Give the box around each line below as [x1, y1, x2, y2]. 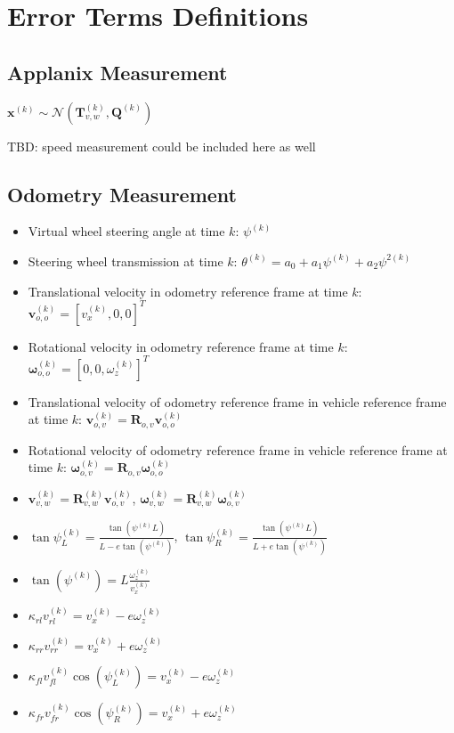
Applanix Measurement [7, 58, 228, 86]
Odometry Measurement [7, 180, 237, 208]
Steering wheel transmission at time [28, 251, 223, 270]
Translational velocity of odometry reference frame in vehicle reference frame [28, 392, 447, 411]
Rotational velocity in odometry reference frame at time [28, 337, 334, 355]
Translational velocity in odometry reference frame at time [28, 281, 348, 300]
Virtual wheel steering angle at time [28, 222, 225, 240]
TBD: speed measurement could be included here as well [7, 136, 316, 155]
